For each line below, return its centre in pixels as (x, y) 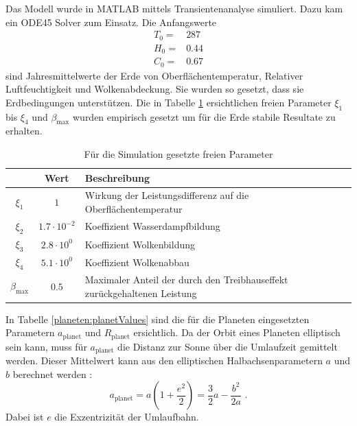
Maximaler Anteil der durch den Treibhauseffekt (186, 280)
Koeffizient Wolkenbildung (140, 244)
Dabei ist (25, 417)
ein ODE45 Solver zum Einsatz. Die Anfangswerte (111, 22)
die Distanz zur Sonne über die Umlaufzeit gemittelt (228, 346)
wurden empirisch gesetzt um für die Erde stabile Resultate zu (204, 116)
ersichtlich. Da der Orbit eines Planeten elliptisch (237, 332)
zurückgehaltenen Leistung (141, 293)
